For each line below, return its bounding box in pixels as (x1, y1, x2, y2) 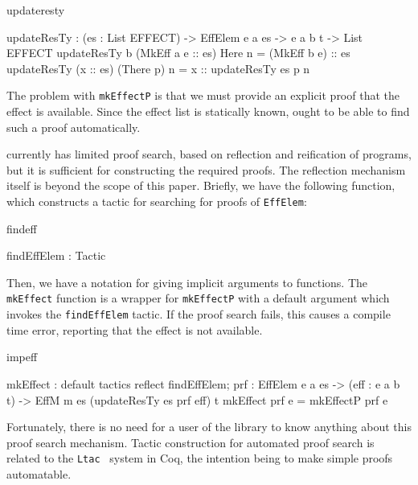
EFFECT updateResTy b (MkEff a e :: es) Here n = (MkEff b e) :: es (6, 44, 350, 61)
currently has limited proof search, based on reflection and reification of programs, (6, 146, 412, 162)
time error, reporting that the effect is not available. (6, 321, 263, 338)
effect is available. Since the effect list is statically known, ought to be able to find (6, 103, 410, 120)
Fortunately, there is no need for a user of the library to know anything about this (6, 418, 412, 435)
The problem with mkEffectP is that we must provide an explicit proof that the (6, 87, 400, 104)
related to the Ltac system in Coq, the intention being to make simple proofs (6, 450, 393, 467)
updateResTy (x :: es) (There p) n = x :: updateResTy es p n (6, 60, 310, 76)
